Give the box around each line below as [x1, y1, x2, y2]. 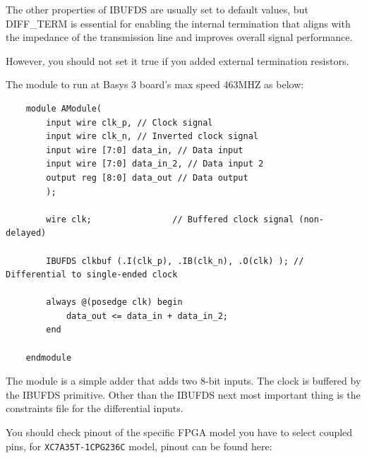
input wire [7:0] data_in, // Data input [46, 145, 243, 155]
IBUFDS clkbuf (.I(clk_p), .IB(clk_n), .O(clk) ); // [46, 255, 304, 266]
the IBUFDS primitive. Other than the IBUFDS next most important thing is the [6, 387, 361, 402]
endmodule [25, 352, 72, 363]
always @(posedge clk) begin [46, 297, 183, 308]
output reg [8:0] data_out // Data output [46, 172, 248, 183]
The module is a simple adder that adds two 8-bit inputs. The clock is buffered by [6, 373, 361, 388]
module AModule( [25, 103, 102, 114]
